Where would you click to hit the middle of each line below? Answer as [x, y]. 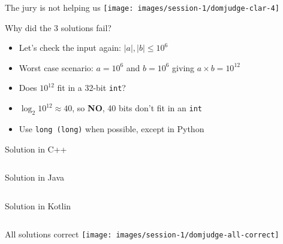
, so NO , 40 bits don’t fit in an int [137, 108]
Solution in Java [34, 177]
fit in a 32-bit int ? [91, 88]
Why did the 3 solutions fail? [58, 27]
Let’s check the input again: [70, 48]
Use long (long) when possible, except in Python [112, 128]
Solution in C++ [36, 149]
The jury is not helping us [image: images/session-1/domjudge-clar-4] [142, 7]
